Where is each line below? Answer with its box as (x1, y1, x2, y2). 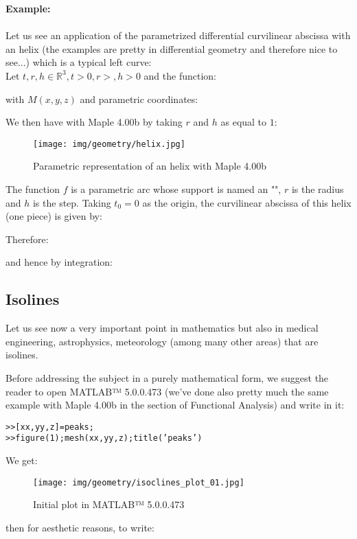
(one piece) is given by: (5, 209, 102, 223)
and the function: (143, 68, 216, 82)
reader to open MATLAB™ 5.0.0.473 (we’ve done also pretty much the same (5, 384, 329, 398)
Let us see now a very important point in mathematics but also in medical (5, 321, 319, 335)
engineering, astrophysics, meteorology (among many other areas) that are (5, 334, 319, 348)
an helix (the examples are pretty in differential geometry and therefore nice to (5, 41, 338, 56)
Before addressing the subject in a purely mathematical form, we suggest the (5, 370, 329, 385)
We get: (5, 453, 38, 468)
